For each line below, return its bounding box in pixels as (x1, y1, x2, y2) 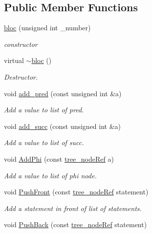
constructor (4, 39, 38, 49)
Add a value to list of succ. (4, 137, 84, 148)
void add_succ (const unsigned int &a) (4, 121, 121, 131)
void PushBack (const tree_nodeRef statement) (4, 219, 147, 230)
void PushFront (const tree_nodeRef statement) (4, 187, 149, 197)
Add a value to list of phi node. (4, 170, 97, 180)
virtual (4, 55, 24, 65)
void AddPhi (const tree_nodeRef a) (4, 153, 114, 164)
